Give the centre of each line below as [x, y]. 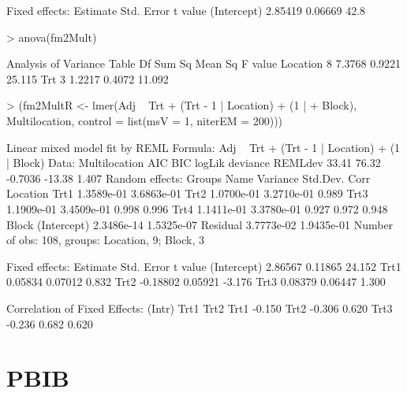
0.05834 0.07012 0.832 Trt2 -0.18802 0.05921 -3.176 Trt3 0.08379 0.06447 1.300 [196, 282]
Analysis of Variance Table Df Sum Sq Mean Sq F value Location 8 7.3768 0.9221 [204, 63]
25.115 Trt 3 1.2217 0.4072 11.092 [88, 78]
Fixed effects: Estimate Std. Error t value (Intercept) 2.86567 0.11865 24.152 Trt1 [204, 266]
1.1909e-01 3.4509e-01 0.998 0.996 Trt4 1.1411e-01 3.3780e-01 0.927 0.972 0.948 [197, 208]
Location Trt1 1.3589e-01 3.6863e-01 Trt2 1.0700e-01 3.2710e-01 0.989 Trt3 [187, 193]
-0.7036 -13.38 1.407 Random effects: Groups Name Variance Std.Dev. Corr [189, 178]
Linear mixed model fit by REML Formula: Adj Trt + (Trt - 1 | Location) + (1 [203, 147]
